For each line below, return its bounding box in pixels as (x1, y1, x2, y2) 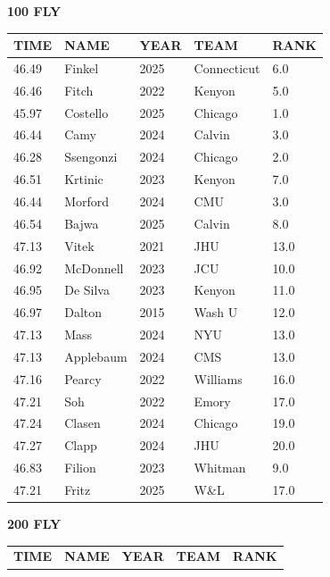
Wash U (194, 303, 238, 322)
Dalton (64, 303, 103, 322)
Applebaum (64, 347, 128, 365)
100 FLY (7, 2, 62, 20)
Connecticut (194, 58, 260, 77)
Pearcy (64, 369, 102, 388)
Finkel (64, 58, 99, 77)
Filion (64, 458, 96, 477)
